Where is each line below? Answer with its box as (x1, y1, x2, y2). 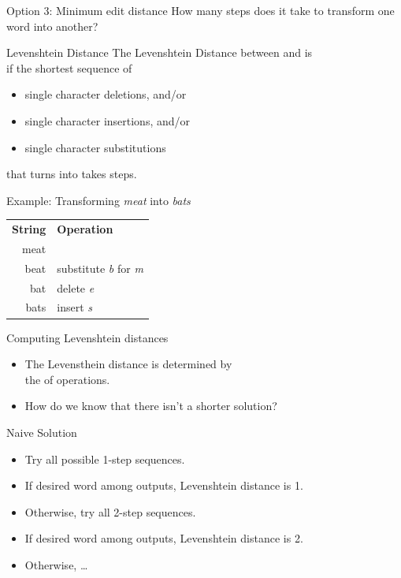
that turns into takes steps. (6, 166, 137, 182)
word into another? (6, 17, 98, 34)
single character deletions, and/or (24, 86, 187, 103)
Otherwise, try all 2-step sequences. (24, 503, 196, 520)
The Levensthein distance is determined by (24, 356, 232, 372)
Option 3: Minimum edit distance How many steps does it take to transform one (6, 2, 395, 18)
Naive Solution (6, 423, 77, 440)
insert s (57, 299, 93, 315)
